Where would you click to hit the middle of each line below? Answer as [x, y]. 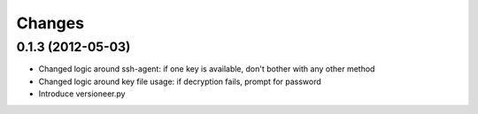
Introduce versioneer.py [82, 94]
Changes [50, 23]
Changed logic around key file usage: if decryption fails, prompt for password [180, 81]
